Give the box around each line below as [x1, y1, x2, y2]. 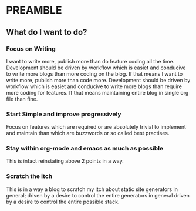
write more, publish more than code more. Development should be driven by [6, 76, 191, 83]
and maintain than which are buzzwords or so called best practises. [6, 130, 170, 137]
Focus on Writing [6, 45, 56, 53]
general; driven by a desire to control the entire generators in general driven [6, 192, 190, 199]
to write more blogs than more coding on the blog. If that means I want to [6, 70, 183, 77]
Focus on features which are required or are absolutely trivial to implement [6, 123, 187, 130]
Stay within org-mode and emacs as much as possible [6, 145, 164, 153]
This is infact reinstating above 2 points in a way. [6, 158, 124, 165]
